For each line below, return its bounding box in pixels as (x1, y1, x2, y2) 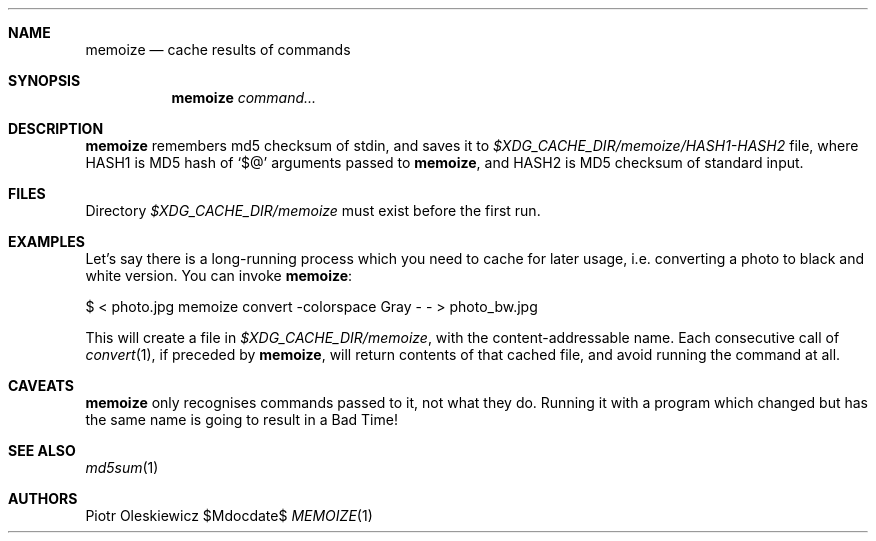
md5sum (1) (85, 459, 159, 476)
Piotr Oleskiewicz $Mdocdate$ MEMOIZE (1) (85, 507, 373, 524)
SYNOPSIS (8, 72, 81, 89)
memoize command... (171, 89, 317, 106)
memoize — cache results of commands (85, 41, 351, 58)
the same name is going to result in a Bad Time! (85, 411, 398, 428)
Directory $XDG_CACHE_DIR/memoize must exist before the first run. (85, 202, 541, 219)
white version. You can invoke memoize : (85, 267, 353, 284)
